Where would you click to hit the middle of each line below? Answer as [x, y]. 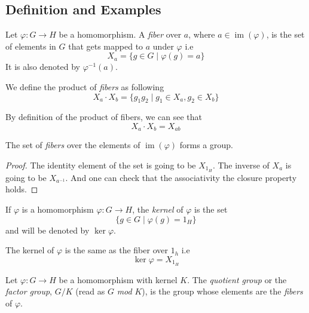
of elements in [31, 46]
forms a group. [206, 145]
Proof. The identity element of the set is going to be [101, 165]
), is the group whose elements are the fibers [222, 291]
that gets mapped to [106, 46]
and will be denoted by [48, 230]
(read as [90, 291]
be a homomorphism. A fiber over [120, 34]
